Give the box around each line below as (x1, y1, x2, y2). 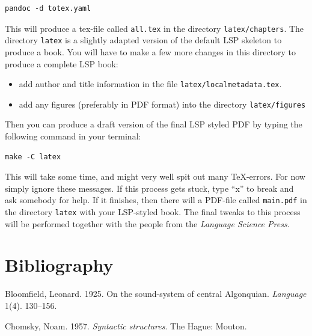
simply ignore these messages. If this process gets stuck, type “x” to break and (5, 182, 294, 194)
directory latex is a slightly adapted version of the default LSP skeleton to (5, 34, 282, 46)
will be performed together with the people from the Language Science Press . (5, 217, 290, 230)
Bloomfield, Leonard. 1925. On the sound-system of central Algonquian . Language (5, 287, 307, 300)
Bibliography (5, 252, 114, 277)
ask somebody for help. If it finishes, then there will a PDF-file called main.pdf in (5, 194, 307, 206)
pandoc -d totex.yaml (5, 4, 91, 13)
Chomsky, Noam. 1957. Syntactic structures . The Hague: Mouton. (5, 319, 247, 332)
